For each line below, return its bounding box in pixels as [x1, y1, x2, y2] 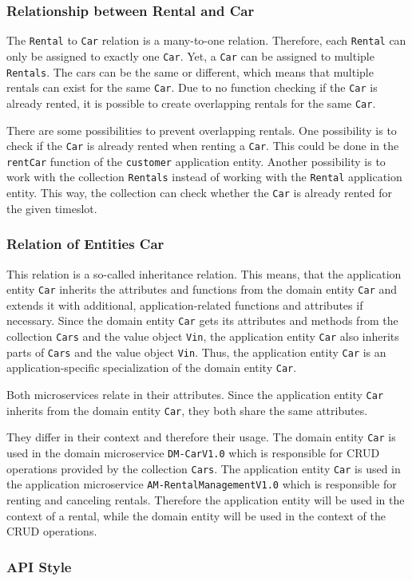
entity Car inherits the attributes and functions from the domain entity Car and [6, 281, 398, 298]
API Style [6, 556, 72, 576]
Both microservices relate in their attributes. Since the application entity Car [6, 386, 384, 402]
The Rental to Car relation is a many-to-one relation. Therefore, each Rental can [6, 32, 406, 49]
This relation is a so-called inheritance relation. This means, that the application [6, 265, 402, 282]
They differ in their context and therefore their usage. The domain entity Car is [6, 429, 396, 445]
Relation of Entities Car [6, 234, 164, 254]
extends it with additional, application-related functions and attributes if [6, 296, 363, 313]
